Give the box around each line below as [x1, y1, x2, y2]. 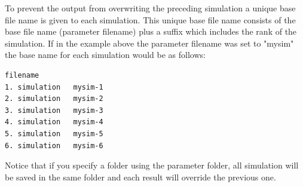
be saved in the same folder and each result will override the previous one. [5, 170, 276, 183]
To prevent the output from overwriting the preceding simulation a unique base [5, 2, 296, 14]
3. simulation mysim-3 [5, 106, 103, 115]
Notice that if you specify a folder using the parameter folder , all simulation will [5, 159, 299, 171]
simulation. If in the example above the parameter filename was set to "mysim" [5, 36, 294, 49]
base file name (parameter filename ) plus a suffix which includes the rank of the [5, 25, 297, 38]
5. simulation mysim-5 [5, 129, 103, 138]
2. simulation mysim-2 [5, 94, 103, 103]
